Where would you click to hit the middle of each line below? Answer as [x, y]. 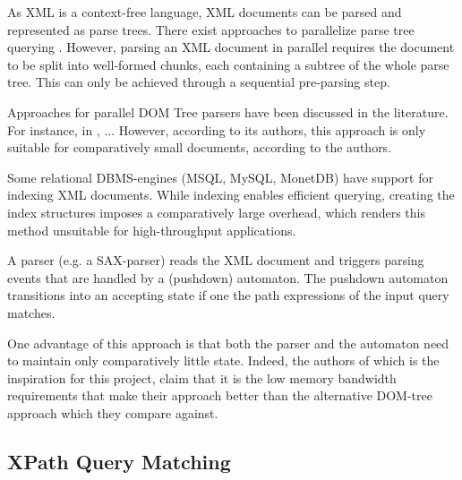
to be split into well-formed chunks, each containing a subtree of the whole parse [228, 64]
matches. [31, 312]
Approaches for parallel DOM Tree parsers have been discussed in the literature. [228, 111]
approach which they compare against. [113, 412]
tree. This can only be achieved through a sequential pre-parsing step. [199, 82]
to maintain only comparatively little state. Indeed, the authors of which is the [223, 360]
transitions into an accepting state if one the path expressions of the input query [228, 295]
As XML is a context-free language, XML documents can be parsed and [205, 12]
